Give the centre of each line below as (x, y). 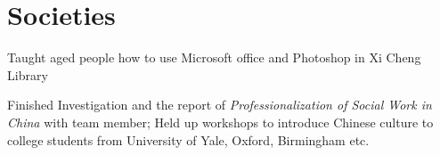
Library (28, 74)
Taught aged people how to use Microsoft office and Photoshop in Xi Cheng (214, 57)
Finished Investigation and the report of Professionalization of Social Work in (220, 105)
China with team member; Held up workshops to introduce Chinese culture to (220, 122)
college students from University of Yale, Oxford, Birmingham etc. (188, 139)
